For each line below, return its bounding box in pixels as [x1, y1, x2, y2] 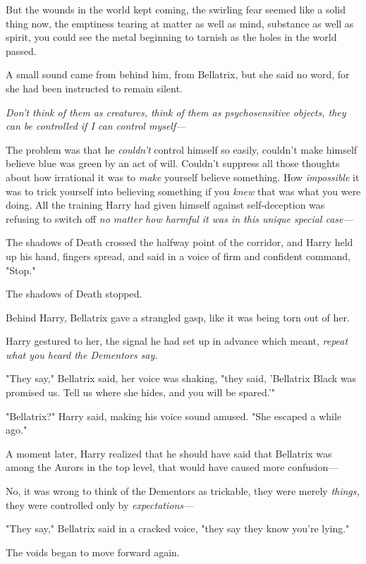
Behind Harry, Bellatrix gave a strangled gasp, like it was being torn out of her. [6, 309, 350, 324]
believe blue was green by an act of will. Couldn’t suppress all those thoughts [6, 156, 340, 171]
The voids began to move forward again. [6, 544, 180, 559]
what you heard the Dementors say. [6, 347, 158, 362]
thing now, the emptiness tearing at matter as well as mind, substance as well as [6, 16, 354, 30]
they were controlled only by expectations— [6, 497, 194, 512]
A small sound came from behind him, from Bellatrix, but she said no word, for [6, 67, 350, 82]
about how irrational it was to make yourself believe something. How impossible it [6, 169, 360, 184]
